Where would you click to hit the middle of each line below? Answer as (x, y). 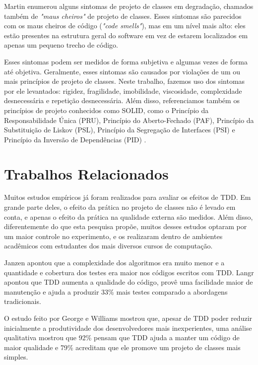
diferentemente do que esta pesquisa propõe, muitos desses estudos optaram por (126, 226)
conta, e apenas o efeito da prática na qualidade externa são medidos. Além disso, (129, 216)
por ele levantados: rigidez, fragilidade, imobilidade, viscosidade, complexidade (123, 91)
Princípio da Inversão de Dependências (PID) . (75, 139)
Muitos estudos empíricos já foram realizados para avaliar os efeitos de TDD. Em (128, 197)
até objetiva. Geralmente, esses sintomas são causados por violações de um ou (122, 71)
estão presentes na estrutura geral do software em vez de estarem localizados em (126, 35)
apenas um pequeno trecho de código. (61, 45)
